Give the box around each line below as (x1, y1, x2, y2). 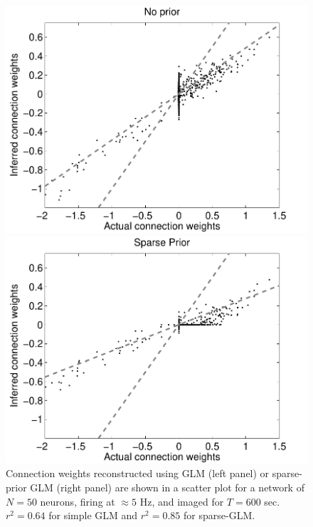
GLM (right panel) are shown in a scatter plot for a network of (30, 479, 304, 494)
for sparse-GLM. (184, 508, 255, 523)
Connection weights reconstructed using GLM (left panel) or (6, 466, 270, 481)
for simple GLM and (48, 508, 138, 523)
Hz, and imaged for (139, 494, 224, 508)
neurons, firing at (40, 494, 115, 508)
